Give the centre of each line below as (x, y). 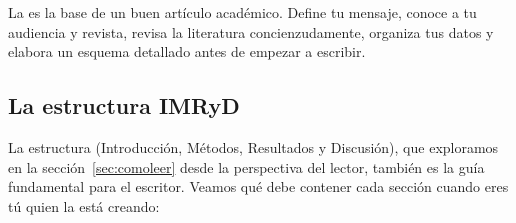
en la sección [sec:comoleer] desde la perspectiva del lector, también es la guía (246, 166)
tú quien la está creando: (84, 205)
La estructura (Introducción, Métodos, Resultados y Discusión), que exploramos (253, 146)
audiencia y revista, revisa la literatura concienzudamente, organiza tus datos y (251, 31)
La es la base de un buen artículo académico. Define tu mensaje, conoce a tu (242, 12)
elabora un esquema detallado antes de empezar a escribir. (187, 51)
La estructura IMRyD (124, 105)
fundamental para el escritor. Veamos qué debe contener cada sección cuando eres (258, 186)
